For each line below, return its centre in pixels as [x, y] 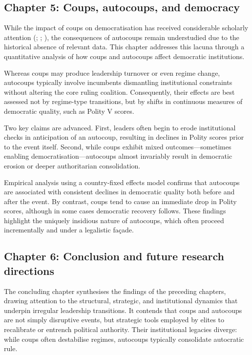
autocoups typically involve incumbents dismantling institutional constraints [118, 82]
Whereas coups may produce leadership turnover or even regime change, [112, 73]
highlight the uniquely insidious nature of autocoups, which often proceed [114, 220]
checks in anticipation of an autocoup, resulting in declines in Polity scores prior [124, 137]
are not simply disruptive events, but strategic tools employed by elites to [114, 320]
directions [29, 270]
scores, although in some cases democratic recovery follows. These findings [115, 211]
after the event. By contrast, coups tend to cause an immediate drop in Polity [120, 201]
